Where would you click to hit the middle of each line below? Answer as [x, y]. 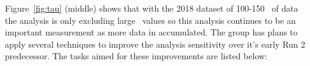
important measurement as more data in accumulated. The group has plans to [151, 32]
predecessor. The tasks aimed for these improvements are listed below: [136, 56]
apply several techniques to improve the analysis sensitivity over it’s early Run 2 [155, 44]
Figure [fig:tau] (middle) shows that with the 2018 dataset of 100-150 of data [152, 8]
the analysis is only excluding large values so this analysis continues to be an [150, 20]
